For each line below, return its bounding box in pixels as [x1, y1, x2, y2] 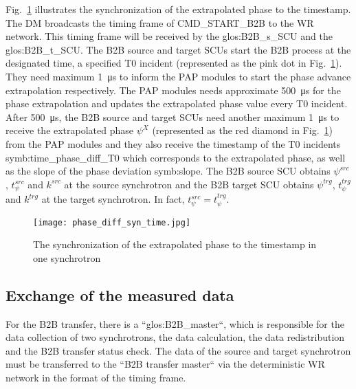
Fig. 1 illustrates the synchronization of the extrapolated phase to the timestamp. [5, 2, 351, 16]
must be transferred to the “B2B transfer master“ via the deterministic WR [5, 357, 325, 371]
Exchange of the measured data [5, 284, 234, 305]
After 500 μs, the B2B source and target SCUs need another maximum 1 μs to [5, 109, 340, 124]
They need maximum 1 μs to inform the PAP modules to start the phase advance [5, 69, 351, 83]
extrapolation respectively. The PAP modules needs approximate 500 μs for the [5, 82, 341, 97]
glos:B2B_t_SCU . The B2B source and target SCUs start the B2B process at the [5, 42, 351, 56]
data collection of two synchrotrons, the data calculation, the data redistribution [5, 330, 345, 344]
